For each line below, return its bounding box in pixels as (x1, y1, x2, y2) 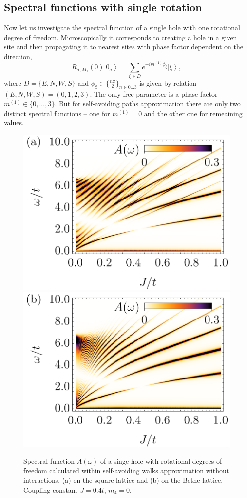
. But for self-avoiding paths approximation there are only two (55, 99, 241, 109)
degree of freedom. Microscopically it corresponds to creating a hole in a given (4, 32, 237, 42)
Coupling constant (23, 484, 78, 495)
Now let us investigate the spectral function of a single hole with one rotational (4, 22, 240, 33)
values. (4, 118, 24, 128)
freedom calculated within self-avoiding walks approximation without (23, 465, 229, 476)
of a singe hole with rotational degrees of (100, 456, 222, 466)
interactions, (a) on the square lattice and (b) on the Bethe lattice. (23, 475, 223, 485)
